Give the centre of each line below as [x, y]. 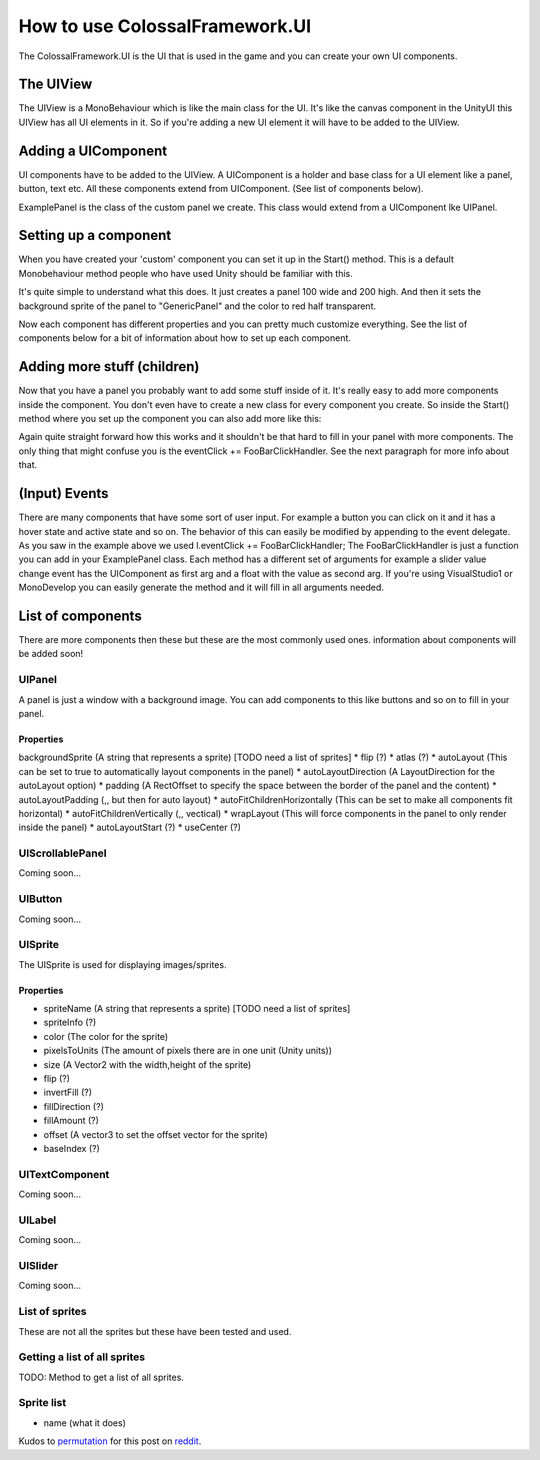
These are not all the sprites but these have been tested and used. [155, 1331]
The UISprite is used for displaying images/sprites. [122, 964]
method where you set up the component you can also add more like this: [170, 419]
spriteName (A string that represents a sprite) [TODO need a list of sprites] [197, 1009]
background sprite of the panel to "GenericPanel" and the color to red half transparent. [197, 306]
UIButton [40, 899]
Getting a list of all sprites [81, 1357]
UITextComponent [64, 1174]
